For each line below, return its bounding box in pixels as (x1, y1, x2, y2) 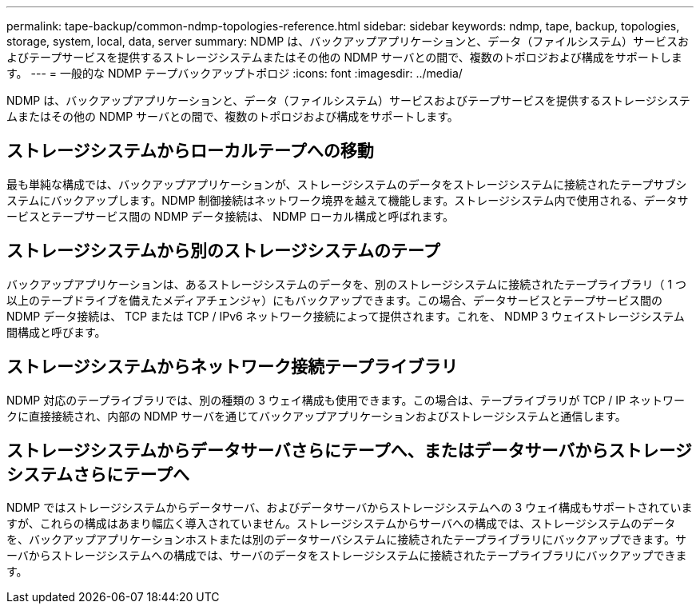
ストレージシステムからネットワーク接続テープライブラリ (6, 357, 458, 377)
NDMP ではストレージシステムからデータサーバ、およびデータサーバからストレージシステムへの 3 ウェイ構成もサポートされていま (6, 500, 693, 515)
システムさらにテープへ (6, 464, 190, 484)
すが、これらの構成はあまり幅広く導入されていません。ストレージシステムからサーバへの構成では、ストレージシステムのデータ (6, 516, 676, 531)
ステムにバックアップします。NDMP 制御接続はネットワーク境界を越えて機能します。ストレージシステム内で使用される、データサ (6, 193, 689, 207)
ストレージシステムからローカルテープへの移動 (6, 141, 374, 161)
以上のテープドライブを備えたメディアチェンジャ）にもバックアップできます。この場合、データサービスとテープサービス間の (6, 293, 662, 307)
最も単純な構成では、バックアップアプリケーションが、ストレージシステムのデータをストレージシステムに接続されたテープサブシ (6, 177, 687, 191)
